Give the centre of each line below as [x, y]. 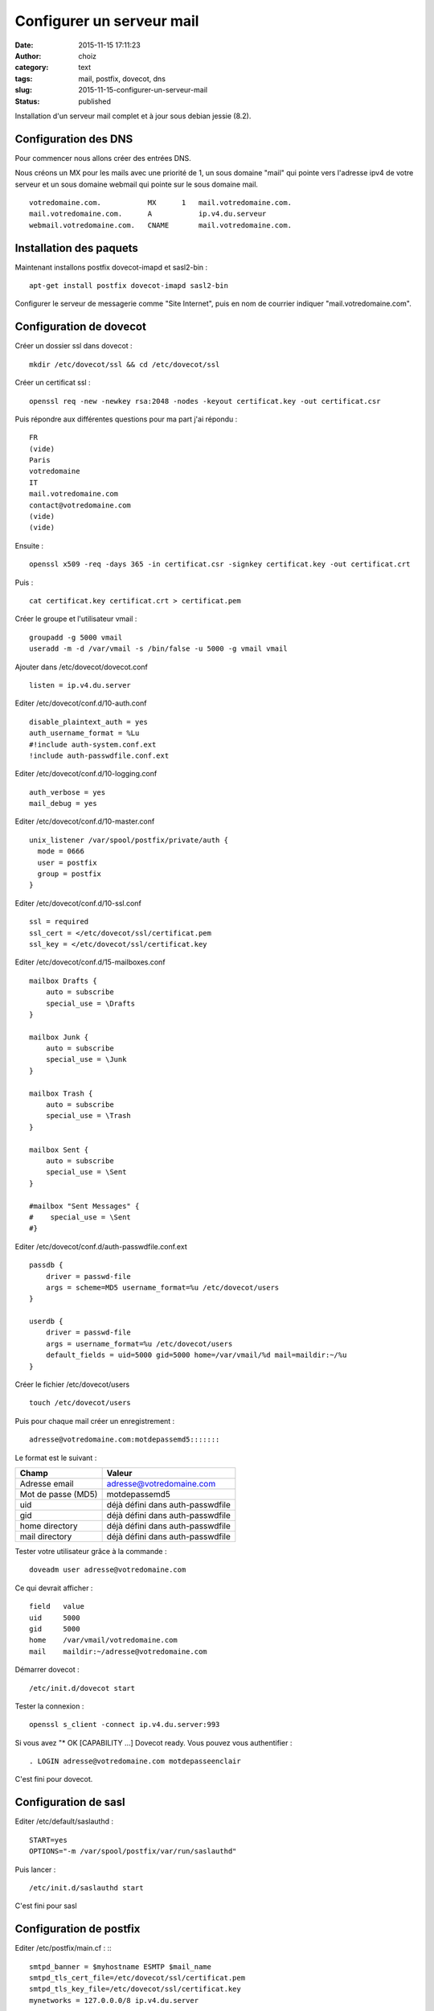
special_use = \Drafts [90, 1003]
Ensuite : [29, 545]
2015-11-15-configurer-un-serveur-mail [143, 90]
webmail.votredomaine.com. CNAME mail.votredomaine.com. [161, 225]
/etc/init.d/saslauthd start [86, 1888]
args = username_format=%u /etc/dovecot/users [139, 1344]
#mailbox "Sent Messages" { [84, 1206]
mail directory [46, 1536]
